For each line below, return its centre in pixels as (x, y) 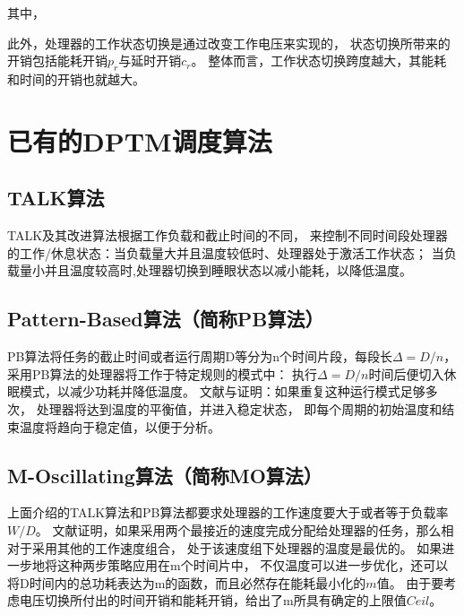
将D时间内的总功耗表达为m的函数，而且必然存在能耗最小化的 (187, 582)
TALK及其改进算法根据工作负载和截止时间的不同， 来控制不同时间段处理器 (228, 235)
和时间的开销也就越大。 (76, 78)
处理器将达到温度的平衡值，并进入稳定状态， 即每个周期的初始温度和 (239, 408)
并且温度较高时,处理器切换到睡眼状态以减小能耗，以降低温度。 (228, 270)
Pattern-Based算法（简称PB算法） (166, 319)
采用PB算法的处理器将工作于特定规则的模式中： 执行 (163, 373)
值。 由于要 (410, 582)
